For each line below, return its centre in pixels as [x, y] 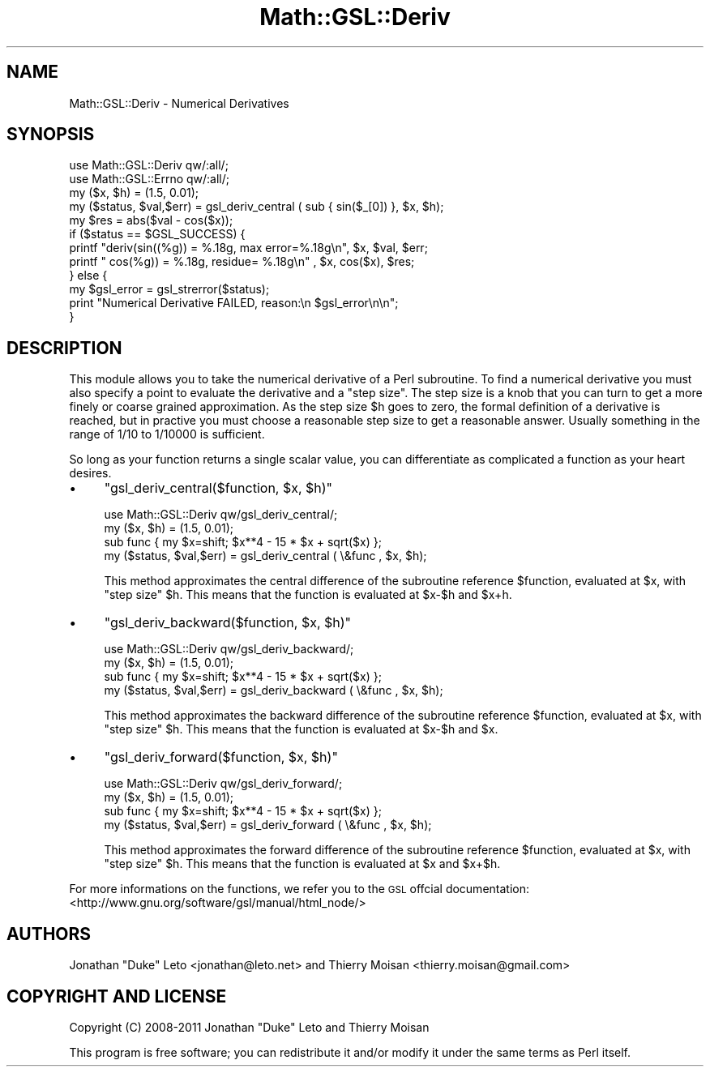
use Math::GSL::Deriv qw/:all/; [149, 165]
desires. [90, 473]
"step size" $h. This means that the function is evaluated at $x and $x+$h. [302, 864]
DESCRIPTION [64, 348]
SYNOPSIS [51, 135]
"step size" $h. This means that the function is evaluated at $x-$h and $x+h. [308, 595]
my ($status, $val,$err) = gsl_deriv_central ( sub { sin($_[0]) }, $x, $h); [257, 207]
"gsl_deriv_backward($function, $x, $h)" [228, 623]
